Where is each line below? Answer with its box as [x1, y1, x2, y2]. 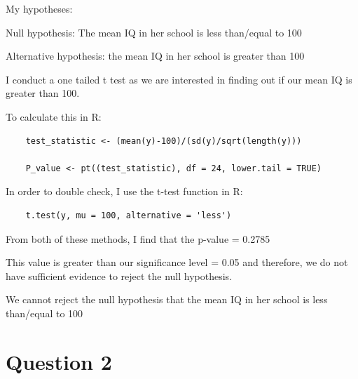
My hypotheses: [6, 1, 73, 15]
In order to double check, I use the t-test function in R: [6, 184, 243, 199]
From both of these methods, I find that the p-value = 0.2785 [6, 231, 270, 246]
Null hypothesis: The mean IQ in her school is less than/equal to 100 [6, 25, 302, 39]
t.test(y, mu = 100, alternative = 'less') [25, 210, 232, 220]
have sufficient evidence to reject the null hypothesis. [6, 268, 233, 283]
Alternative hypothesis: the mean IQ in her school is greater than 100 [6, 48, 305, 63]
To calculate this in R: [6, 109, 102, 124]
